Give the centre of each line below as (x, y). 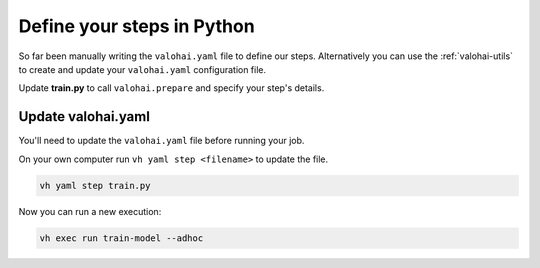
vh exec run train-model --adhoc (121, 238)
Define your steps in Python (136, 26)
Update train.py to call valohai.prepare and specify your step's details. (171, 88)
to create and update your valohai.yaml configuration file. (142, 69)
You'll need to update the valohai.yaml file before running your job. (161, 141)
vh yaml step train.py (95, 185)
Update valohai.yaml (84, 116)
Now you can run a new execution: (90, 211)
